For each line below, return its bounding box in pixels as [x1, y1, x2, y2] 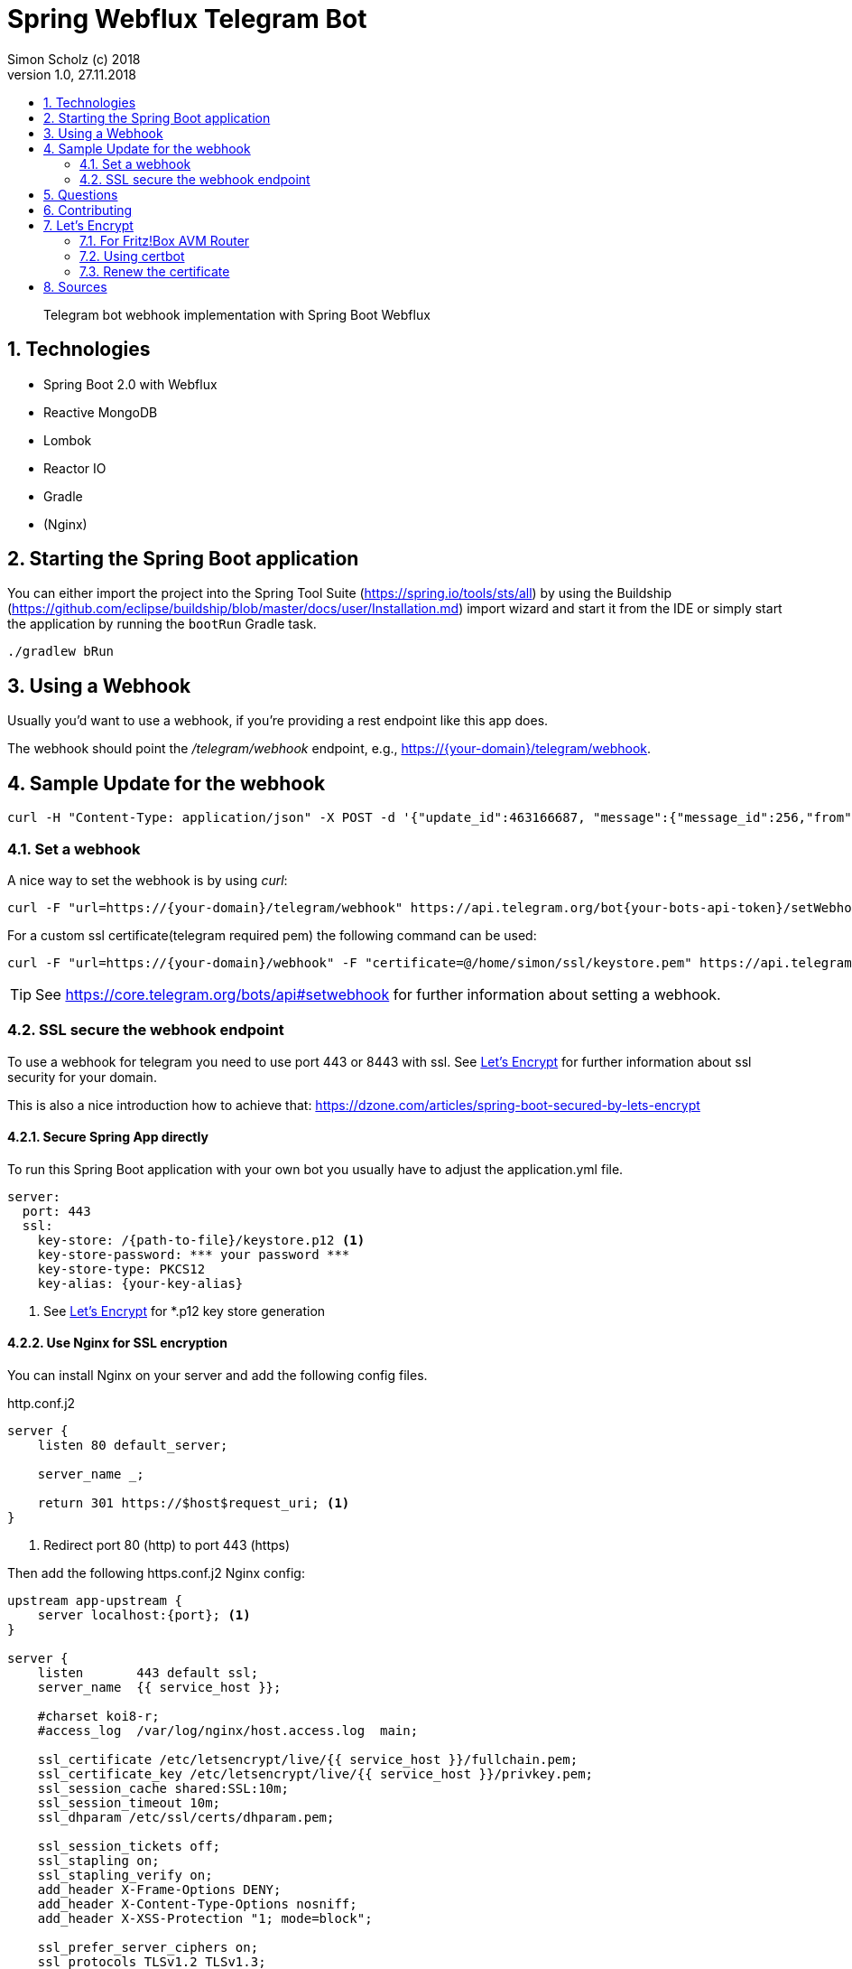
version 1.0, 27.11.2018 [7, 66, 136, 82]
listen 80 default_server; [37, 1438, 228, 1453]
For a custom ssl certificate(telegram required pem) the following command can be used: [7, 927, 537, 943]
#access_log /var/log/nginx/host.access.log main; [37, 1723, 419, 1739]
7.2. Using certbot [79, 247, 185, 264]
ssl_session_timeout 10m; [37, 1796, 221, 1811]
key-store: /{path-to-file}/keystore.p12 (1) [37, 1232, 366, 1247]
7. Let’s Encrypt [43, 217, 134, 233]
